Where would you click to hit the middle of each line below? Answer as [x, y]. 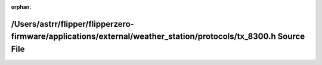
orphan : [21, 7]
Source [291, 37]
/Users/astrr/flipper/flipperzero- [72, 24]
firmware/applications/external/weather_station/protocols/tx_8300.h [144, 37]
